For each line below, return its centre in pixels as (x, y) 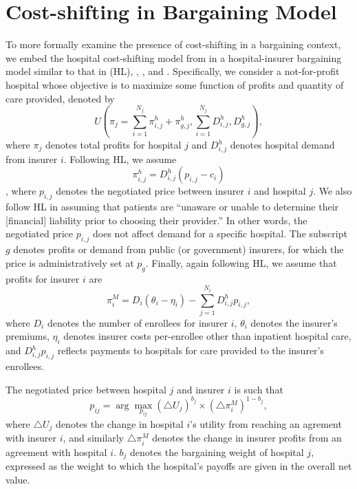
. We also (333, 191)
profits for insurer (43, 278)
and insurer (201, 389)
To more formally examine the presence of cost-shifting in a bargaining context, (173, 44)
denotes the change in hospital (120, 423)
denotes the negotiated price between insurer (150, 191)
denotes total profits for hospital (113, 145)
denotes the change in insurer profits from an (247, 438)
